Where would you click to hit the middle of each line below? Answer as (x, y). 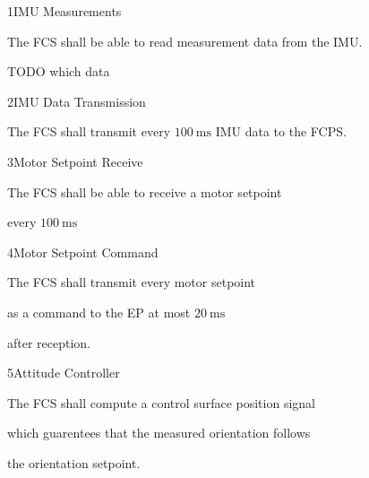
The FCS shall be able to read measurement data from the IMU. (185, 41)
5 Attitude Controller (64, 373)
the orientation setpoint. (74, 462)
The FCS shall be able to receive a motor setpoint (145, 191)
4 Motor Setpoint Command (83, 252)
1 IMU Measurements (64, 11)
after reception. (49, 342)
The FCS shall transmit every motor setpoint (132, 282)
